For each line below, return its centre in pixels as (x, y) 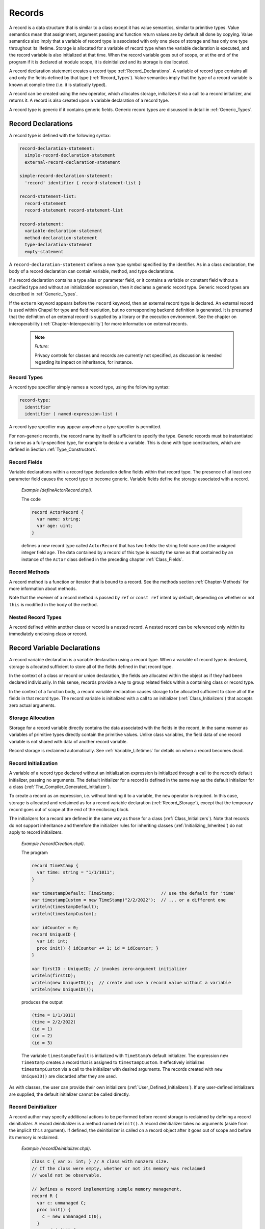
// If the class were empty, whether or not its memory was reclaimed (119, 1168)
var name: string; (59, 519)
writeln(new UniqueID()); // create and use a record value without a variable (131, 982)
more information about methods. (43, 589)
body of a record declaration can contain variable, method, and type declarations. (92, 271)
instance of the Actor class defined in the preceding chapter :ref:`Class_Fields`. (103, 559)
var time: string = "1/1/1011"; (76, 872)
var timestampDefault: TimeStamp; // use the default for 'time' (134, 893)
